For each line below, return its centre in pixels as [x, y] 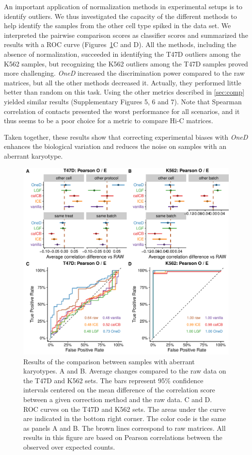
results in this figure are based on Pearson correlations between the [123, 437]
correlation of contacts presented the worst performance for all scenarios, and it [122, 111]
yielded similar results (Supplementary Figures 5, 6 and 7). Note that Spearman [123, 101]
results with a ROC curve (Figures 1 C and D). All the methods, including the [120, 44]
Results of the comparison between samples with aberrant [109, 361]
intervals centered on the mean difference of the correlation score [119, 390]
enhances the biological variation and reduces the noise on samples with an [115, 146]
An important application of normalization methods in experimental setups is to [123, 6]
